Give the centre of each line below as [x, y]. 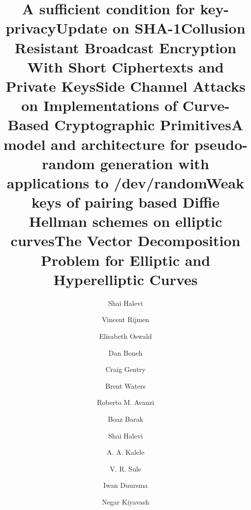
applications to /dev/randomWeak [125, 182]
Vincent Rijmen [125, 319]
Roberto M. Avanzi [125, 402]
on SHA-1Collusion [179, 28]
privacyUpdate [57, 28]
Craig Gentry [125, 369]
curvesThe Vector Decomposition [125, 240]
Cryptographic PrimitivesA [149, 125]
